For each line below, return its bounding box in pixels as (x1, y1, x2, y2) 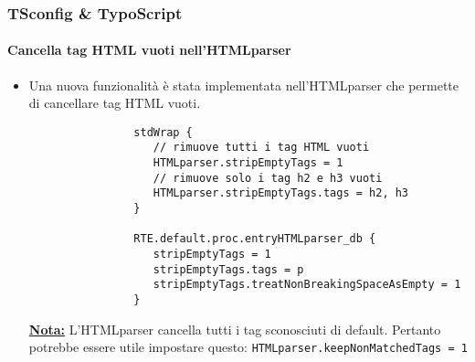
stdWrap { (133, 125, 193, 139)
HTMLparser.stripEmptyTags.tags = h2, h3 (153, 186, 409, 200)
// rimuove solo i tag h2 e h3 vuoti (153, 171, 383, 185)
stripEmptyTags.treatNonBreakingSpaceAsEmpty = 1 (153, 278, 461, 292)
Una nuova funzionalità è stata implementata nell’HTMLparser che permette (28, 75, 459, 94)
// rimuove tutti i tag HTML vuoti (153, 141, 370, 154)
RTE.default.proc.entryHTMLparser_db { (133, 232, 376, 246)
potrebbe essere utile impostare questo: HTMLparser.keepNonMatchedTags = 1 (28, 337, 468, 357)
